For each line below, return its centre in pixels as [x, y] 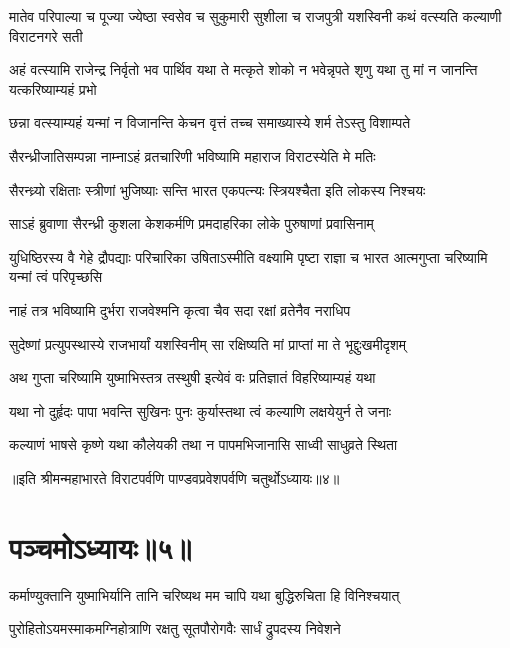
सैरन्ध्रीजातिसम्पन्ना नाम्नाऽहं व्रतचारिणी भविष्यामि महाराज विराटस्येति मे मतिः [192, 155]
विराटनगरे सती [46, 35]
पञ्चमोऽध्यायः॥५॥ [100, 546]
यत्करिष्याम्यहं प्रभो [53, 88]
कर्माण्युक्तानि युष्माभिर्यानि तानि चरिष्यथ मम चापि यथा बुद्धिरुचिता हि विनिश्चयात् [204, 594]
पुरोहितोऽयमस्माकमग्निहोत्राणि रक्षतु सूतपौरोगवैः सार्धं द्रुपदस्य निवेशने [175, 628]
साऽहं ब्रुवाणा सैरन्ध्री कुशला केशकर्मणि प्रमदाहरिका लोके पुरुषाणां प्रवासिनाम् [191, 223]
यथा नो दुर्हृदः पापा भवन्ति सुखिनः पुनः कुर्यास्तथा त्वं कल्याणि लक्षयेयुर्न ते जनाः [200, 410]
